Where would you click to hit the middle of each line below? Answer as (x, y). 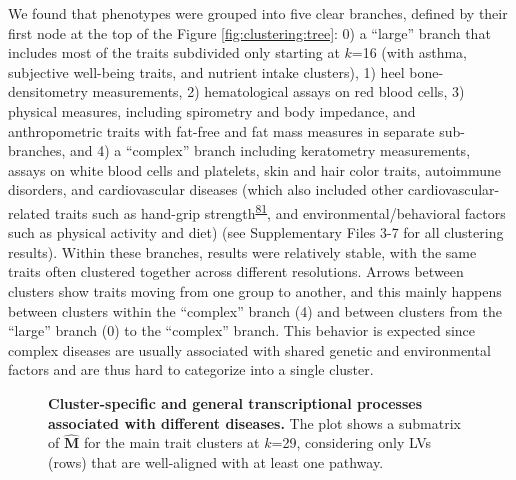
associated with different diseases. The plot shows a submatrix (254, 422)
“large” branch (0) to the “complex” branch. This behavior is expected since (242, 330)
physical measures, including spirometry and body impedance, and (212, 110)
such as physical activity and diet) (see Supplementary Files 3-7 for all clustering (256, 232)
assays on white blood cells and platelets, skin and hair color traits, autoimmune (254, 169)
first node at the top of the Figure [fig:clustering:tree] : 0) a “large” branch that (249, 32)
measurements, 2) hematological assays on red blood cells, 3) (278, 91)
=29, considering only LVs (351, 442)
